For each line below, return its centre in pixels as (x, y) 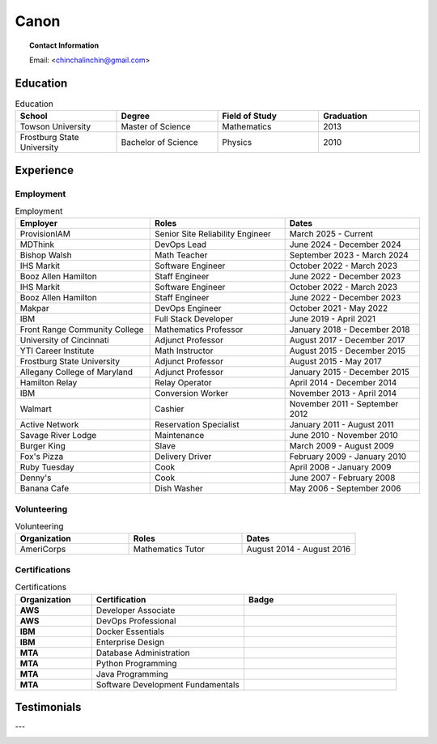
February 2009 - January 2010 (348, 457)
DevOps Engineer (188, 308)
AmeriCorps (43, 549)
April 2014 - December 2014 (343, 383)
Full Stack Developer (194, 319)
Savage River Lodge (58, 436)
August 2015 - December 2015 (348, 351)
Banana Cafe (45, 488)
